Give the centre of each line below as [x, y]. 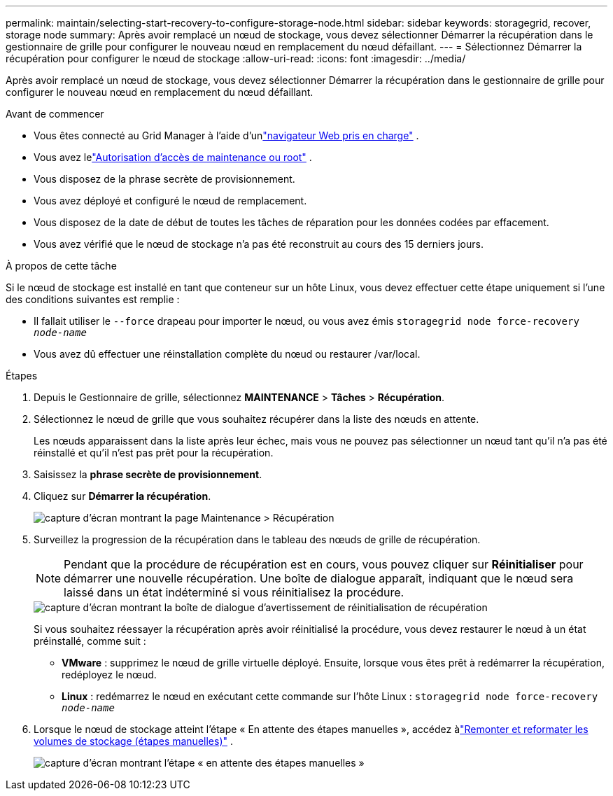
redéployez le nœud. [109, 675]
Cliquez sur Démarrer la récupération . [122, 496]
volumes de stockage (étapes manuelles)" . [134, 741]
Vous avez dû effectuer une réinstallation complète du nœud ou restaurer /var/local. [227, 354]
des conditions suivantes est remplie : [93, 299]
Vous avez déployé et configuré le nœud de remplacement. [170, 201]
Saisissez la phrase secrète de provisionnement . [148, 474]
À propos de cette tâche [61, 266]
